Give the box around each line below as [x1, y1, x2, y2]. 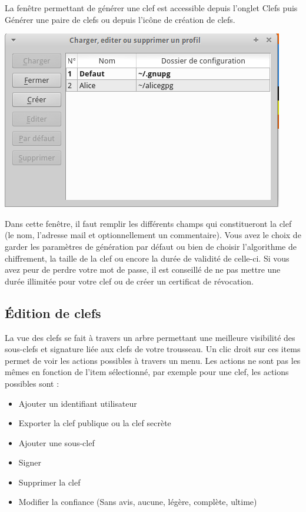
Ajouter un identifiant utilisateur [18, 397, 137, 409]
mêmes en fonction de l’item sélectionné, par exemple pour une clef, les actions [5, 366, 289, 378]
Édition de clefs [5, 303, 101, 322]
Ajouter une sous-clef [18, 436, 95, 449]
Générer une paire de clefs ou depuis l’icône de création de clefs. [5, 13, 235, 25]
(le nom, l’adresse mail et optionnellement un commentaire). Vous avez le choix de [5, 229, 301, 241]
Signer [18, 456, 41, 469]
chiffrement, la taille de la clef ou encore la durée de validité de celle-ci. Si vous [5, 252, 290, 264]
